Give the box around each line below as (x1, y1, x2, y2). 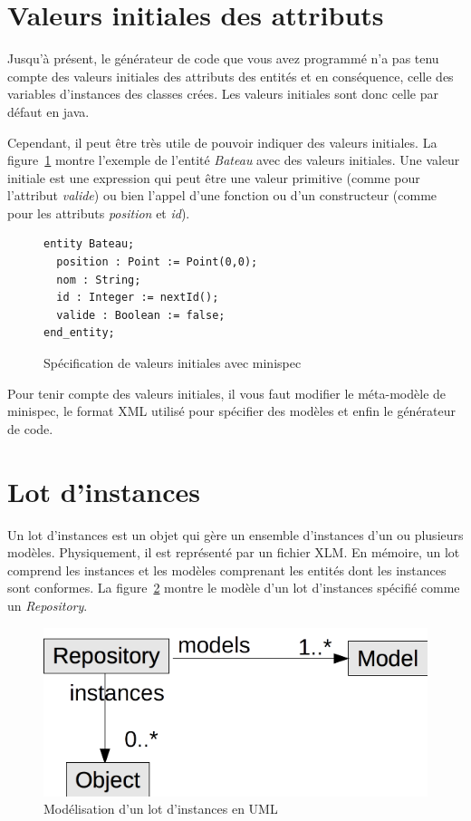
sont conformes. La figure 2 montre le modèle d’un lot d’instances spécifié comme (7, 578, 460, 597)
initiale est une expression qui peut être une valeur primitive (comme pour (7, 168, 420, 187)
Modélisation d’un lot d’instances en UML (43, 799, 278, 818)
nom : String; (56, 273, 141, 286)
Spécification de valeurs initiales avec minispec (43, 353, 302, 372)
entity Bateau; (43, 237, 135, 251)
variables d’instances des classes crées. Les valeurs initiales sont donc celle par (7, 84, 439, 103)
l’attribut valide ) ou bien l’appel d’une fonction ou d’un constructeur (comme (7, 186, 437, 205)
